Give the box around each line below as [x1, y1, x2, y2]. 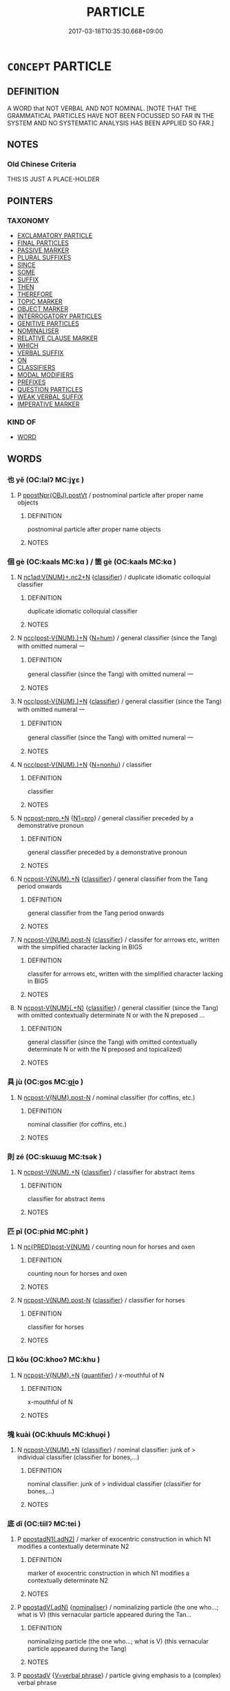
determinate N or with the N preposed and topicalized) [27, 1045, 182, 1054]
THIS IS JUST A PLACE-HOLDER [7, 175, 100, 184]
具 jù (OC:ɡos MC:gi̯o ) [7, 1077, 84, 1087]
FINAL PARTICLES [17, 239, 69, 247]
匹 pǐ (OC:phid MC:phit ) [7, 1226, 89, 1236]
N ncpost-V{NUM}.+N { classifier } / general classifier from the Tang [17, 875, 208, 883]
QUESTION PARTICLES [17, 386, 83, 394]
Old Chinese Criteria [7, 159, 77, 169]
